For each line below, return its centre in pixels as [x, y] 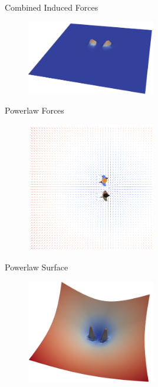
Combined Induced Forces [52, 7]
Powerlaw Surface [37, 267]
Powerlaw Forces [34, 110]
